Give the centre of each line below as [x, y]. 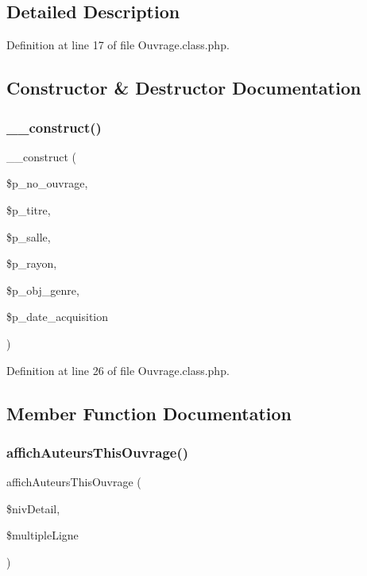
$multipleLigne [42, 535]
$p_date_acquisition [58, 317]
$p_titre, [29, 209]
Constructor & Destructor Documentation [184, 88]
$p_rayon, [32, 263]
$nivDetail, [33, 508]
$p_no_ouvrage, [47, 183]
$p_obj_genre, [43, 290]
